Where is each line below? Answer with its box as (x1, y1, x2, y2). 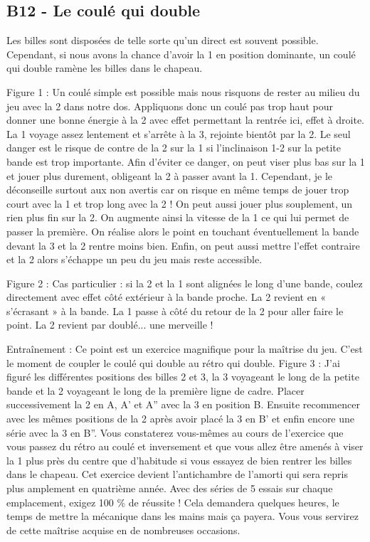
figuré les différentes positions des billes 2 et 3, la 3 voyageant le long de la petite (6, 369, 359, 384)
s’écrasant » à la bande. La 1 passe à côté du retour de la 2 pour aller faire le (6, 303, 344, 318)
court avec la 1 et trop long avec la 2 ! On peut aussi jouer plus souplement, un (6, 196, 353, 211)
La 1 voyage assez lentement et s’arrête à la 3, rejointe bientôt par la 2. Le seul (6, 126, 351, 141)
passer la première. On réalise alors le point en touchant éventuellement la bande (6, 223, 359, 238)
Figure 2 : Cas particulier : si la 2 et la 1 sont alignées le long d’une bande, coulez (6, 275, 363, 290)
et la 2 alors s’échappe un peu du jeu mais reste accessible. (6, 252, 263, 267)
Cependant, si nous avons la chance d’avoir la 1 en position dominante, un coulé (6, 46, 356, 61)
